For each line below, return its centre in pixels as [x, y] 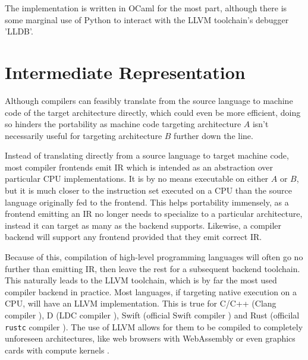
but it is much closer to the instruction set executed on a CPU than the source [148, 190]
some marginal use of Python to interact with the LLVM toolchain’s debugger [147, 19]
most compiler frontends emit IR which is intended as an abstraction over [139, 167]
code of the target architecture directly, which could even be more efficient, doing [153, 112]
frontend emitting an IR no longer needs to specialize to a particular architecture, [154, 214]
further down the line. [213, 135]
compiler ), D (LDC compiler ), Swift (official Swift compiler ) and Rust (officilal [152, 315]
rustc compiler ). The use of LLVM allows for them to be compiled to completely [154, 326]
